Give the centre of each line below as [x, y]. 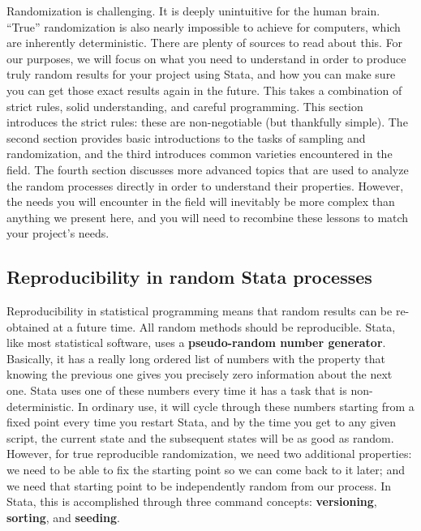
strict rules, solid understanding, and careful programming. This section [185, 106]
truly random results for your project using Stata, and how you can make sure [201, 74]
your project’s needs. [58, 233]
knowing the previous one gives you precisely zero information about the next [200, 374]
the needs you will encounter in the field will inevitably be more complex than [201, 201]
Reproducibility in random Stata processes [189, 277]
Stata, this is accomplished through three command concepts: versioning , [192, 501]
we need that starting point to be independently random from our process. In [199, 485]
